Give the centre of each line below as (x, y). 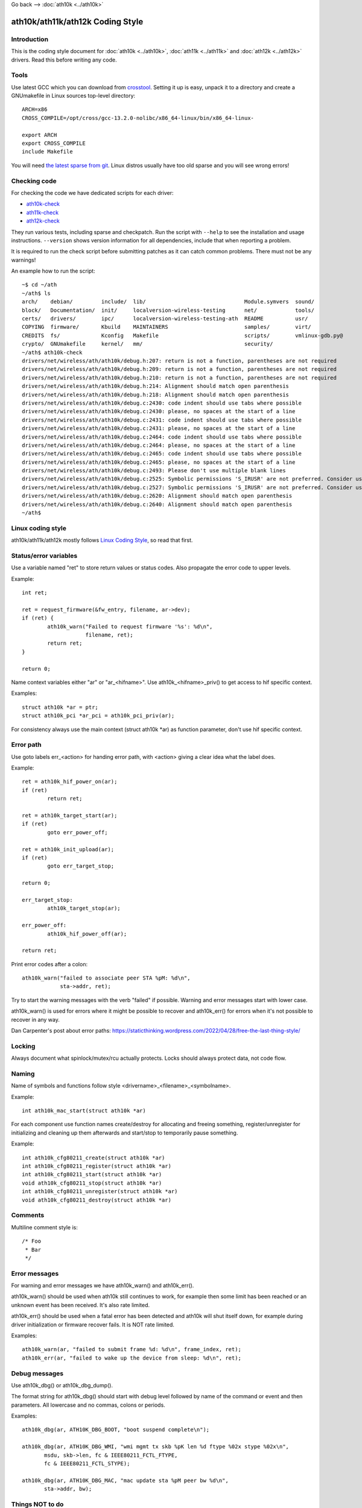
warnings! (24, 260)
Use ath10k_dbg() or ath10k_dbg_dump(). (62, 1385)
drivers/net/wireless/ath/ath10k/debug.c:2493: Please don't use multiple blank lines (154, 471)
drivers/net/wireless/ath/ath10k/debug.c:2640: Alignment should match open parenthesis (157, 504)
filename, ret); (110, 635)
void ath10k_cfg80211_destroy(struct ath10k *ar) (97, 1200)
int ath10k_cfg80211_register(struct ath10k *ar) (97, 1166)
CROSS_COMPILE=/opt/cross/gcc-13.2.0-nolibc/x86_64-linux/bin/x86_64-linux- (138, 118)
